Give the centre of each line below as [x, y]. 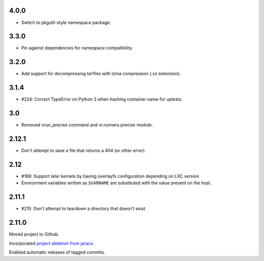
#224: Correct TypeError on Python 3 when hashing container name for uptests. [102, 99]
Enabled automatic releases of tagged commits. [57, 252]
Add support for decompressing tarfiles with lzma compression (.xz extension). [101, 74]
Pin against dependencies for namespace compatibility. [77, 48]
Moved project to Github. [34, 234]
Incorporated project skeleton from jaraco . [52, 243]
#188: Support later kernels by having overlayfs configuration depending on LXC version [110, 176]
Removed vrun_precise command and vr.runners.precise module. [87, 125]
